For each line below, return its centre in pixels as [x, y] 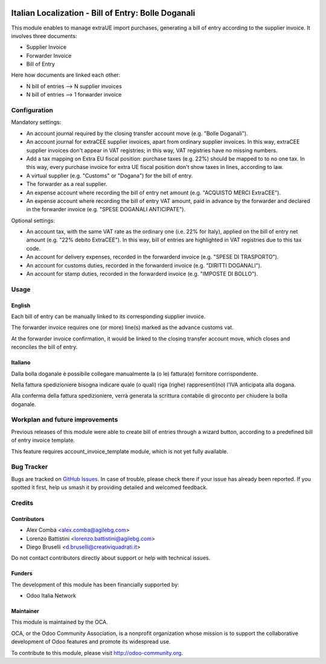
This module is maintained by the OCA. [59, 622]
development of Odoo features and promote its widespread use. [91, 642]
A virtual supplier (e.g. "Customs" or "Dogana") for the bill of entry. [110, 176]
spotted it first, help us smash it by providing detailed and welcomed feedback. [109, 487]
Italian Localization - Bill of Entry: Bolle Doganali [103, 13]
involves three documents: [44, 36]
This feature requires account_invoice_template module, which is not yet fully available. [120, 451]
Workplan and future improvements [65, 420]
